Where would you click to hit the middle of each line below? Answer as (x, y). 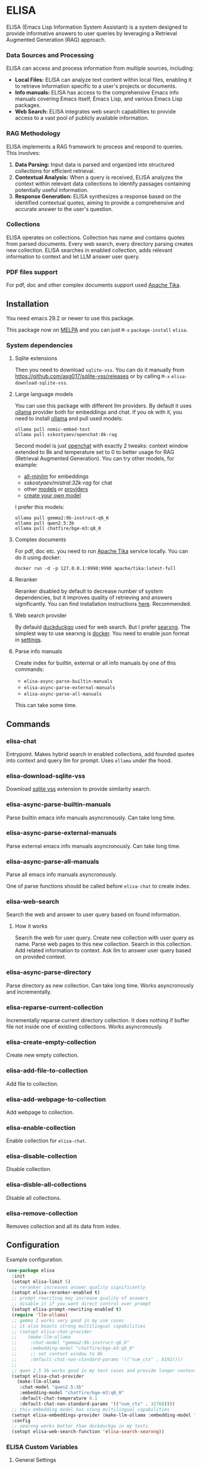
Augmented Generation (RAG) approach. (56, 39)
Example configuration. (35, 1259)
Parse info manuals (39, 651)
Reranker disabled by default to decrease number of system (89, 591)
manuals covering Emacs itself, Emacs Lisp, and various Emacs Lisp (98, 99)
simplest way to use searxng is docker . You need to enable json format (102, 633)
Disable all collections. (34, 1197)
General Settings (36, 1460)
